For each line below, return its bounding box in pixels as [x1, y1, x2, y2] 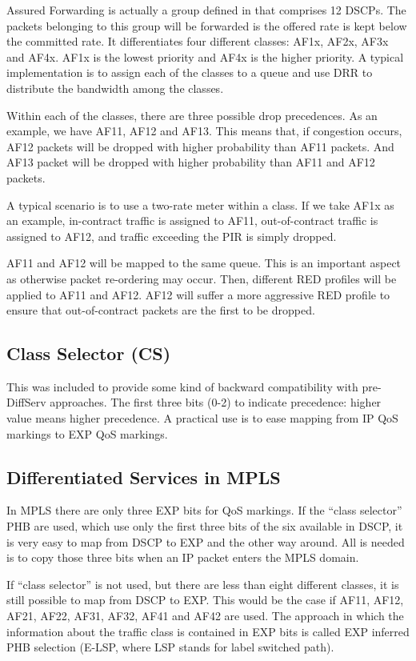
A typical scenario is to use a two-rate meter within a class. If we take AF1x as [6, 196, 394, 213]
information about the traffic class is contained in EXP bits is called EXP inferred [6, 623, 410, 639]
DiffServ [6, 394, 46, 411]
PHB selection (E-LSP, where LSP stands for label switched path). [6, 639, 334, 655]
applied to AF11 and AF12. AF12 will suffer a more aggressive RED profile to [6, 286, 390, 302]
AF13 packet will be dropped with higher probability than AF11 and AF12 [6, 154, 375, 170]
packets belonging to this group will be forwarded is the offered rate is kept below [6, 17, 407, 34]
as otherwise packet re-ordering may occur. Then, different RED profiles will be [6, 270, 397, 286]
